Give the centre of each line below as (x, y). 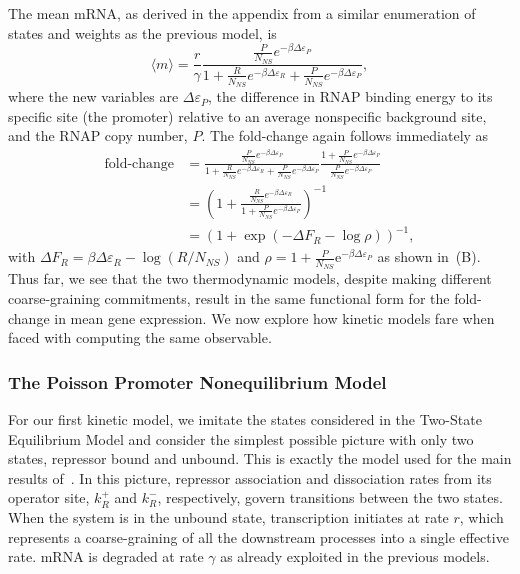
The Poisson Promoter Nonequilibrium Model (197, 381)
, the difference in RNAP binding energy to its (350, 96)
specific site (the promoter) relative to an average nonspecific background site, (247, 115)
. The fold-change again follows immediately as (345, 135)
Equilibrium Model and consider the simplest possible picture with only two (241, 438)
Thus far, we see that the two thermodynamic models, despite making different (250, 278)
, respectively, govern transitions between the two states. (330, 497)
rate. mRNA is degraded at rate (106, 556)
